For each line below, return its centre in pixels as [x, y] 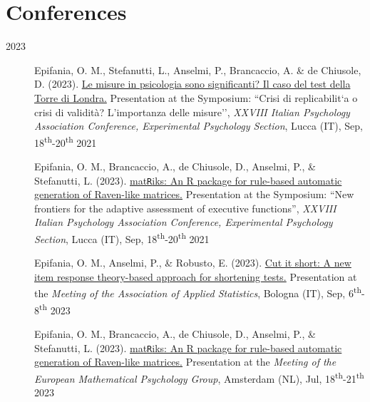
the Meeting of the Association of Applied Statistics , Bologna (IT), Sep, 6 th [198, 292]
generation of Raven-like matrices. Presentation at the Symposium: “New [194, 194]
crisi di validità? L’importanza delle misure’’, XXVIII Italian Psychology [192, 112]
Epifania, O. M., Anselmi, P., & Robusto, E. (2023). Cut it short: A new [193, 263]
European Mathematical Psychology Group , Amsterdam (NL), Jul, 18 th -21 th [199, 377]
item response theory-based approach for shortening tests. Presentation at [196, 276]
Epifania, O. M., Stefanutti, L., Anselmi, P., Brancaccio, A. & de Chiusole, [198, 69]
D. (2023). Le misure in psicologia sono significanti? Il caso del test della [192, 84]
